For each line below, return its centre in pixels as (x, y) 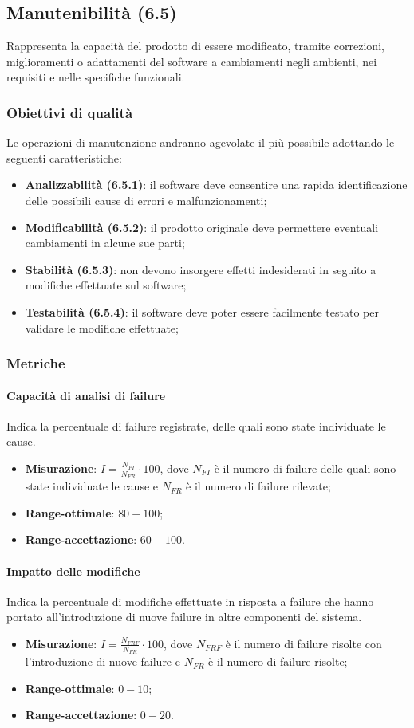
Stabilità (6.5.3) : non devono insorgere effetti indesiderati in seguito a (201, 269)
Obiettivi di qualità (70, 112)
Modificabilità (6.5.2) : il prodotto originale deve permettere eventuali (202, 227)
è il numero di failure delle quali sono (305, 468)
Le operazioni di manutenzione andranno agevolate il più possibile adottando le (201, 142)
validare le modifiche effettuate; (102, 327)
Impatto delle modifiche (73, 571)
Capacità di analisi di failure (86, 395)
